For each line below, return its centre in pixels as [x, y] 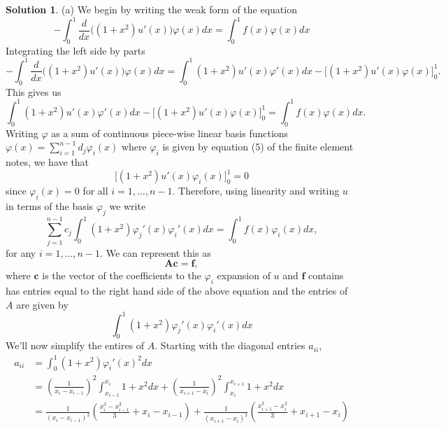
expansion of [244, 275]
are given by [42, 304]
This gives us [34, 91]
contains [326, 275]
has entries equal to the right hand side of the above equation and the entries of [177, 290]
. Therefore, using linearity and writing [256, 191]
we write [128, 205]
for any [21, 252]
